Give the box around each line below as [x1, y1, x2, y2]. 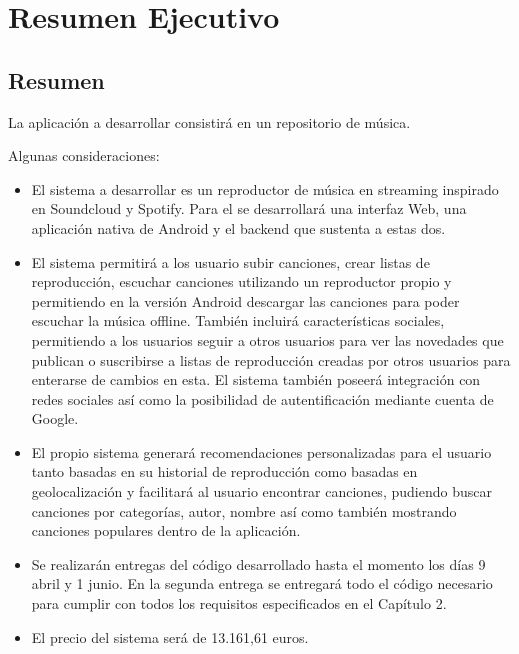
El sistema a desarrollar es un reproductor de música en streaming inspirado [31, 178, 499, 199]
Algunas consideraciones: [8, 145, 160, 166]
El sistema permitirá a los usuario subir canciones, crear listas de [31, 251, 430, 272]
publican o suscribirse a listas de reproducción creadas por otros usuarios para [31, 349, 511, 370]
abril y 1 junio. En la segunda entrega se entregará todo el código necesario [31, 573, 493, 594]
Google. [31, 408, 79, 429]
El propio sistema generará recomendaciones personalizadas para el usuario [31, 441, 492, 462]
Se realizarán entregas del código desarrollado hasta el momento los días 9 [31, 553, 486, 574]
